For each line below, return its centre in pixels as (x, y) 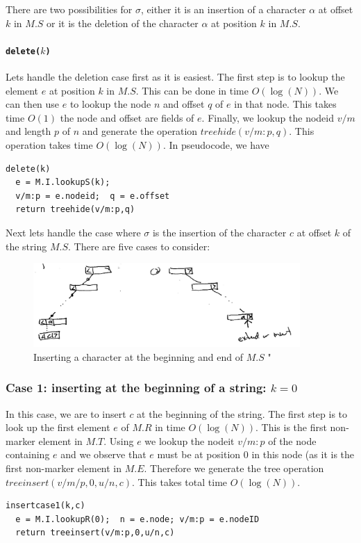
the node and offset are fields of (127, 117)
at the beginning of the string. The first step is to (242, 413)
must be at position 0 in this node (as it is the (256, 454)
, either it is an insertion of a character (224, 9)
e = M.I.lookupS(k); (63, 183)
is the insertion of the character (219, 232)
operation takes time (49, 145)
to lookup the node (110, 104)
